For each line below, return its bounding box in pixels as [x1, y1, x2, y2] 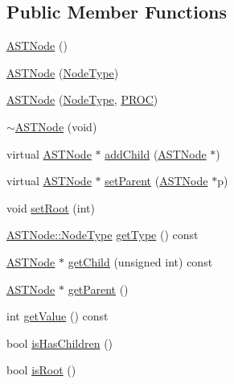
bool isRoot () [6, 361, 76, 378]
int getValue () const [6, 308, 109, 324]
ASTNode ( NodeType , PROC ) [6, 91, 158, 108]
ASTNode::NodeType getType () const [6, 226, 199, 243]
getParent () [68, 280, 129, 297]
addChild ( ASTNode [105, 145, 207, 162]
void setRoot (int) [6, 199, 95, 216]
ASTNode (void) [14, 118, 97, 134]
